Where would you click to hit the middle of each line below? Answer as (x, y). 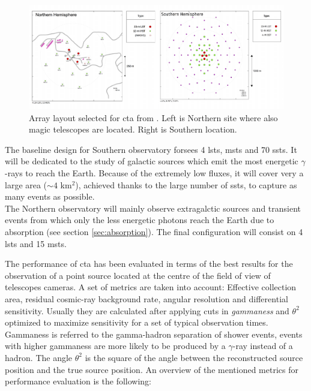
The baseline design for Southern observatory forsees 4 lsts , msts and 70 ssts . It (151, 149)
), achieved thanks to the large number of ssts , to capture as (186, 184)
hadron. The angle (39, 357)
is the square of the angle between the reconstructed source (194, 357)
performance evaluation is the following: (78, 381)
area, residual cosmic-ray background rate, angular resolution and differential (146, 298)
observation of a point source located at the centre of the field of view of (138, 275)
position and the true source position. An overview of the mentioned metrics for (152, 369)
